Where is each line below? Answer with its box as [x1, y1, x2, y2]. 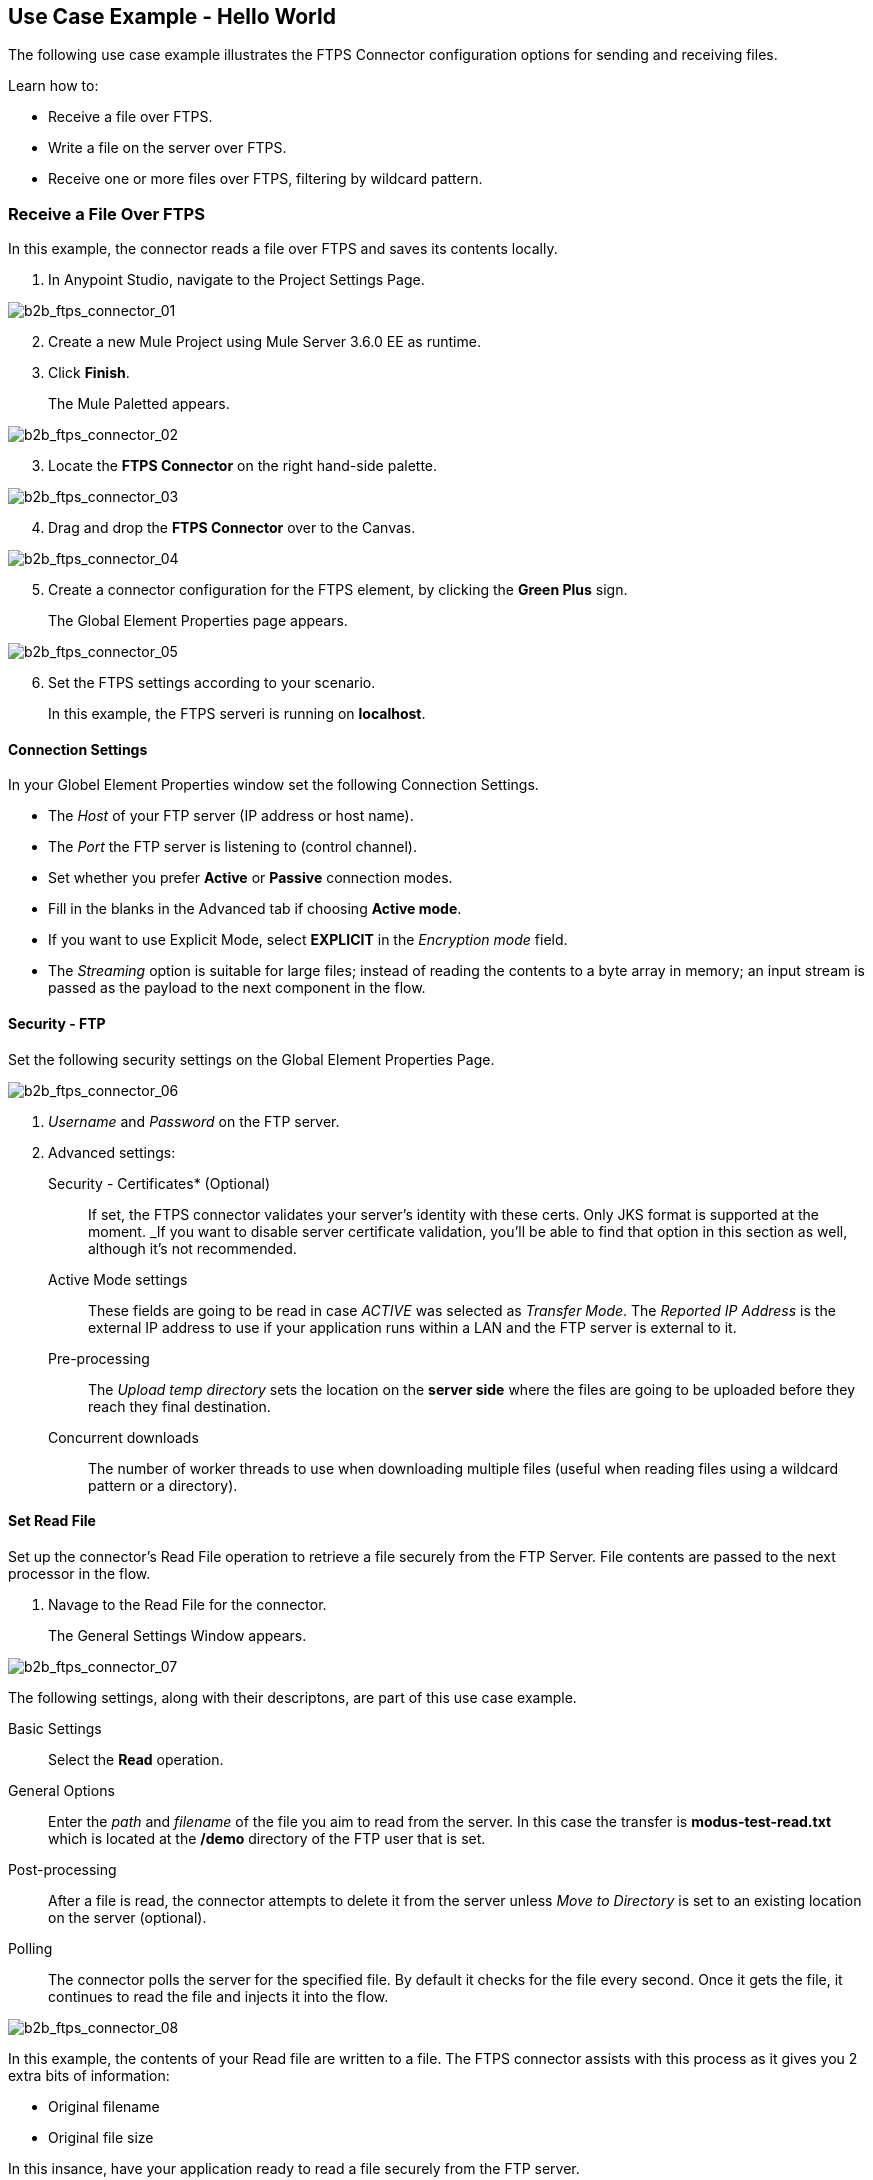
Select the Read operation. [48, 1750, 224, 1768]
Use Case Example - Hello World [8, 4, 336, 29]
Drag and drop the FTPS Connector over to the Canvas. [48, 519, 416, 537]
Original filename [48, 2097, 160, 2115]
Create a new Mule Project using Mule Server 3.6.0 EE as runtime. [48, 333, 481, 351]
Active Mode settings [48, 1270, 188, 1288]
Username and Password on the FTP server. [48, 1112, 340, 1130]
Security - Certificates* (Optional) [48, 1174, 270, 1192]
